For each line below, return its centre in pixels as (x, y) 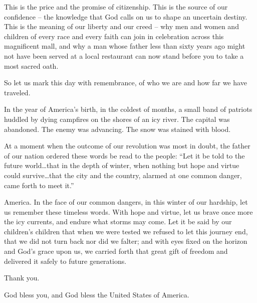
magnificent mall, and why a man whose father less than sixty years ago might (125, 46)
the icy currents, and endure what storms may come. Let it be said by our (118, 221)
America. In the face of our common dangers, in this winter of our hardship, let (126, 202)
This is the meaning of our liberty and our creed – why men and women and (121, 26)
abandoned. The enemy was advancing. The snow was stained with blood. (117, 129)
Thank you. (22, 278)
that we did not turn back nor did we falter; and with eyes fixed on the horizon (126, 241)
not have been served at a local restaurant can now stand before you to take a (124, 55)
